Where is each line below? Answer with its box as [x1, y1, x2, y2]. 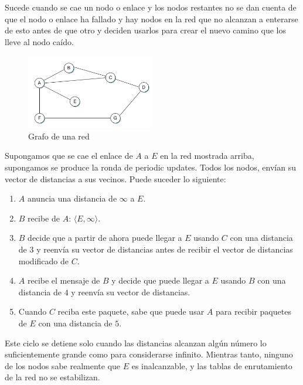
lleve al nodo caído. [5, 35, 74, 47]
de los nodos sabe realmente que [5, 359, 121, 372]
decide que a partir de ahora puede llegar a [28, 231, 182, 244]
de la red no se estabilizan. [5, 371, 100, 383]
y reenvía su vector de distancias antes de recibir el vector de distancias [36, 243, 293, 255]
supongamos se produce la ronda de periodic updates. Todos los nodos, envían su [5, 161, 296, 173]
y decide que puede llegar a [111, 274, 209, 287]
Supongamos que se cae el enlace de [5, 149, 133, 162]
